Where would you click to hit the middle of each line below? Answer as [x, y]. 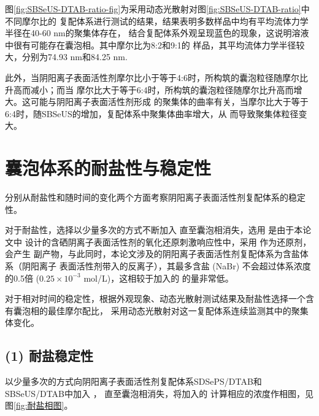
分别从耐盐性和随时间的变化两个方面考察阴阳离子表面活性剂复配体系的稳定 [155, 197]
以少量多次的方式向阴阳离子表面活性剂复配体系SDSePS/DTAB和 [133, 381]
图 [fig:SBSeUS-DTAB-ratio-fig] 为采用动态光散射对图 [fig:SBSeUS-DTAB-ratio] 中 [157, 9]
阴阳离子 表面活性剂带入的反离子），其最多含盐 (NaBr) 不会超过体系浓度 [166, 266]
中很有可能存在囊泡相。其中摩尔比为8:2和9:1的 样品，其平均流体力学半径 [151, 44]
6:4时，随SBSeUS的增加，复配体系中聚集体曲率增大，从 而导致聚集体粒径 [152, 113]
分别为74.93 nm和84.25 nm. [75, 57]
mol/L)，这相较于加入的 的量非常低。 [159, 278]
